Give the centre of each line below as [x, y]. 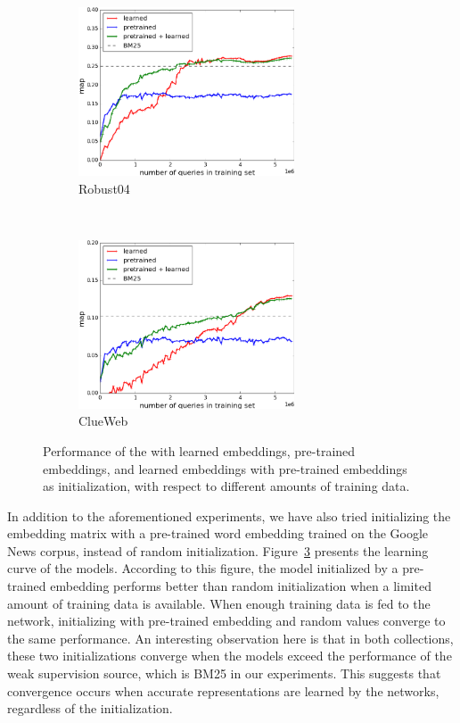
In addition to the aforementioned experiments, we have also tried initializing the [229, 515]
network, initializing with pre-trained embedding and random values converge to [226, 621]
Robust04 [104, 188]
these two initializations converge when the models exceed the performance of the [230, 656]
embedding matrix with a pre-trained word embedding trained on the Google [218, 533]
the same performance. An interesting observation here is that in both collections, [230, 638]
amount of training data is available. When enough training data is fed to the [219, 603]
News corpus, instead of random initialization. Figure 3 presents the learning [218, 550]
